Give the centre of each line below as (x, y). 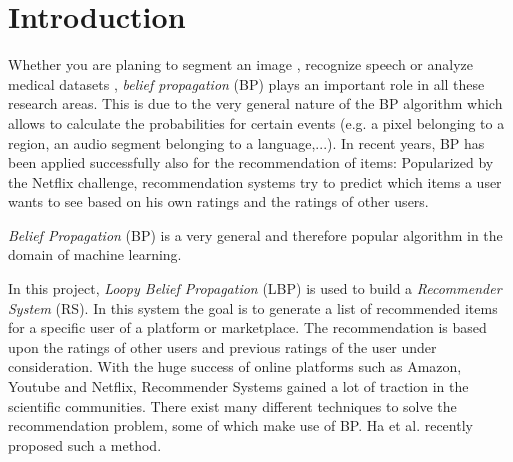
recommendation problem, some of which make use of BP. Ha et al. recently (240, 425)
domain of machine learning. (95, 254)
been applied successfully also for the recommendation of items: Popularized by (251, 162)
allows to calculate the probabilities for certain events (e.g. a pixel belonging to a (256, 122)
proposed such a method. (85, 444)
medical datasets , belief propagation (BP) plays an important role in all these (246, 83)
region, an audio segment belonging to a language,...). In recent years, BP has (246, 142)
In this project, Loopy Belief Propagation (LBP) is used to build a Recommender (255, 288)
